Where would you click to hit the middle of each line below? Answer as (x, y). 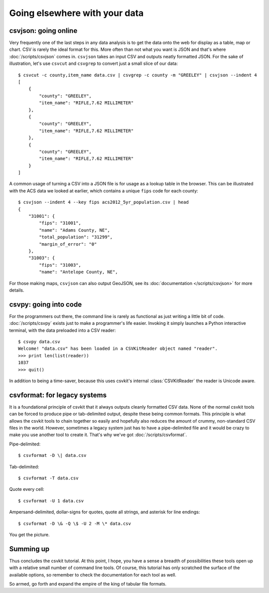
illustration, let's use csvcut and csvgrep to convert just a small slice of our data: (93, 64)
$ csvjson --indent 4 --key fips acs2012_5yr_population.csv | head (103, 202)
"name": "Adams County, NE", (75, 230)
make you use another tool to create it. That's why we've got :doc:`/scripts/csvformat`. (98, 435)
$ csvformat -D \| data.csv (52, 455)
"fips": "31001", (60, 223)
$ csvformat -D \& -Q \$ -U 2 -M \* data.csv (75, 523)
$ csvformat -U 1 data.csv (51, 501)
